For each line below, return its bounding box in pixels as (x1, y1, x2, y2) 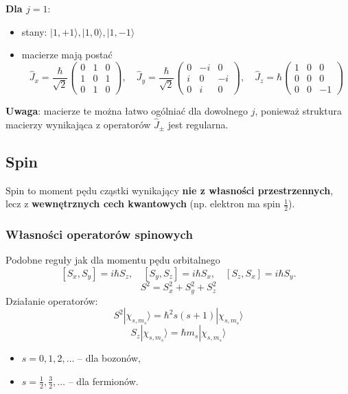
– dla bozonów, (78, 351, 141, 365)
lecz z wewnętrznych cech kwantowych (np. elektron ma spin (5, 196, 281, 211)
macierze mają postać (21, 47, 113, 62)
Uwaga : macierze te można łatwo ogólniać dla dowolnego (5, 103, 248, 117)
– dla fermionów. (68, 373, 139, 388)
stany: (21, 24, 47, 38)
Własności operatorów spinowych (5, 225, 193, 242)
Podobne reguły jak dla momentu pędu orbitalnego (5, 253, 220, 267)
